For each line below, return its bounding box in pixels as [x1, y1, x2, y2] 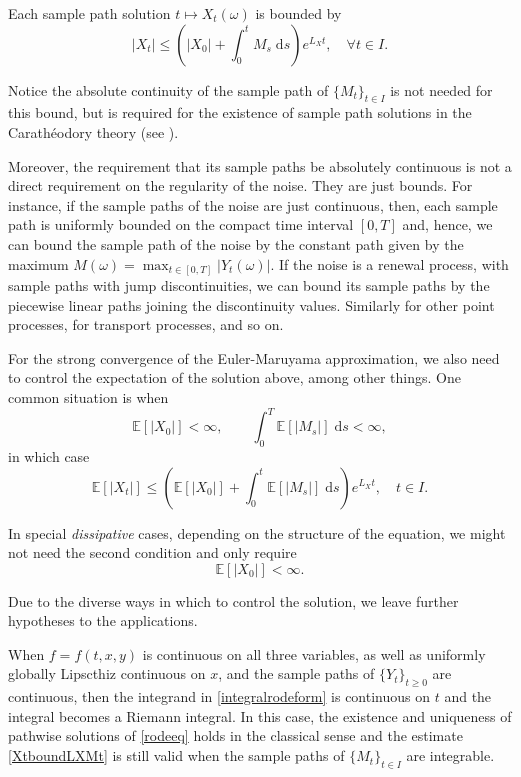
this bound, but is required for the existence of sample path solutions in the [8, 102, 472, 123]
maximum [8, 253, 69, 274]
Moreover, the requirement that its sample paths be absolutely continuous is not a [8, 155, 512, 176]
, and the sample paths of [218, 663, 375, 684]
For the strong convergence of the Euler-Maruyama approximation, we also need [8, 347, 500, 368]
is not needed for [390, 79, 493, 100]
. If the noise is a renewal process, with [270, 253, 509, 274]
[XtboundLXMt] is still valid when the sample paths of [8, 745, 345, 766]
